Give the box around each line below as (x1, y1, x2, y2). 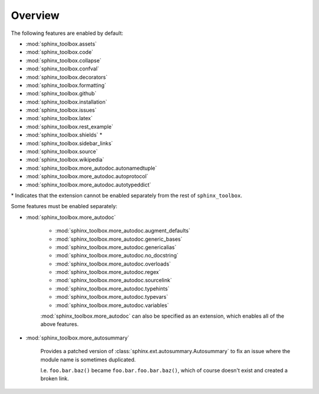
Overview (11, 9, 60, 22)
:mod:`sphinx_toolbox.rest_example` (25, 123, 113, 130)
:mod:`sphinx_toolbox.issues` (25, 106, 97, 114)
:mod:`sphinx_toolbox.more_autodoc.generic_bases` (55, 235, 183, 243)
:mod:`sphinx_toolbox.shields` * (25, 131, 103, 138)
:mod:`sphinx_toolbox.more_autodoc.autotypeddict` (25, 181, 151, 188)
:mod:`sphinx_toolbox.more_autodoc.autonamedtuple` (25, 164, 157, 172)
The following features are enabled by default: (11, 30, 123, 37)
